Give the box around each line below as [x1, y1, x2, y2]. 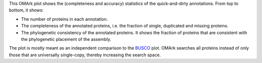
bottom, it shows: [9, 7, 44, 13]
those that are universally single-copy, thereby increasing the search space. [9, 52, 161, 58]
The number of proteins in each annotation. [21, 16, 108, 22]
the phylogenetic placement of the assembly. [21, 36, 112, 42]
